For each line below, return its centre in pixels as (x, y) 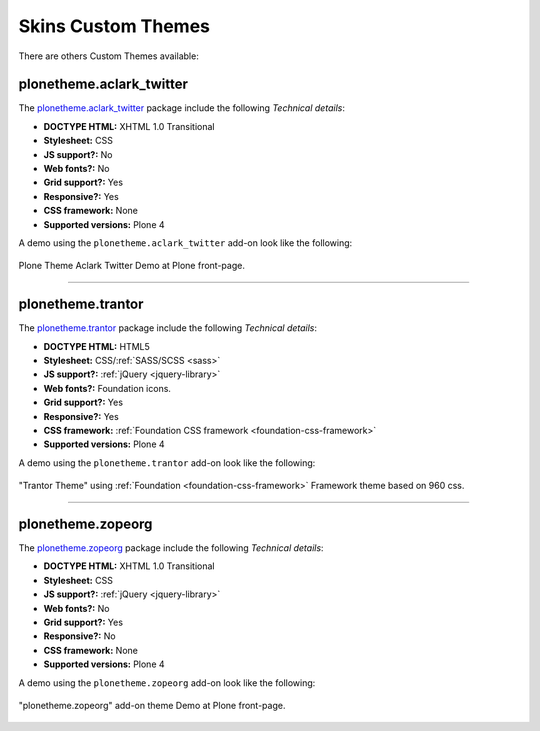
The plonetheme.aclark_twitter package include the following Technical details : (181, 108)
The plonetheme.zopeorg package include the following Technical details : (171, 548)
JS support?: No (78, 154)
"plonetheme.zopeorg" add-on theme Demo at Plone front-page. (152, 705)
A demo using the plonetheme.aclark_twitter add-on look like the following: (185, 242)
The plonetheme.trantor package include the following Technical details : (168, 328)
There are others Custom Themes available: (108, 56)
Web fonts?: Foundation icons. (107, 388)
